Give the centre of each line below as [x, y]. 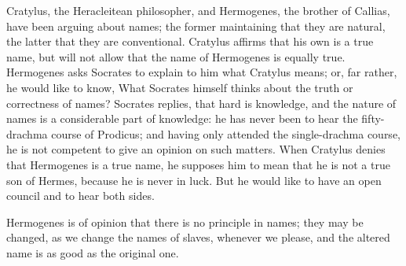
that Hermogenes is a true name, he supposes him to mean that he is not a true [198, 164]
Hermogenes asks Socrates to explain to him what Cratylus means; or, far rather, [202, 72]
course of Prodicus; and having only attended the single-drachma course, [226, 133]
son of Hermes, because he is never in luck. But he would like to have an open [194, 180]
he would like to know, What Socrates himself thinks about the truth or [180, 87]
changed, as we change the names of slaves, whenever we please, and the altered [198, 237]
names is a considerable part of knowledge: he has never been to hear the [182, 118]
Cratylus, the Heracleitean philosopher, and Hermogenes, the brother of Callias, [198, 10]
